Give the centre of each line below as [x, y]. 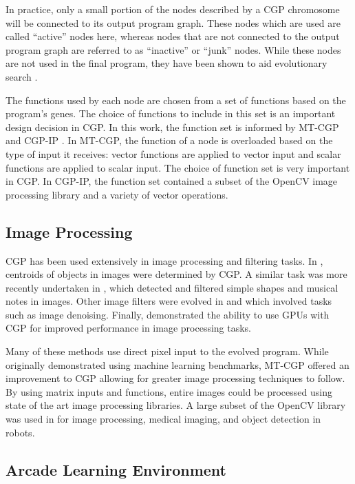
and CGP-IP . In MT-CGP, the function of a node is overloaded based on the [169, 140]
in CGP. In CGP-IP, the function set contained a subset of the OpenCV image [172, 181]
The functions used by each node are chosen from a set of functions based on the [176, 100]
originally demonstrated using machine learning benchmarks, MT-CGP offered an [177, 364]
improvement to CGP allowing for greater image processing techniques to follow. [175, 378]
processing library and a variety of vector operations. [117, 194]
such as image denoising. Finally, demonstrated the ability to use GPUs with [168, 314]
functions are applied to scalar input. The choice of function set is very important [178, 167]
